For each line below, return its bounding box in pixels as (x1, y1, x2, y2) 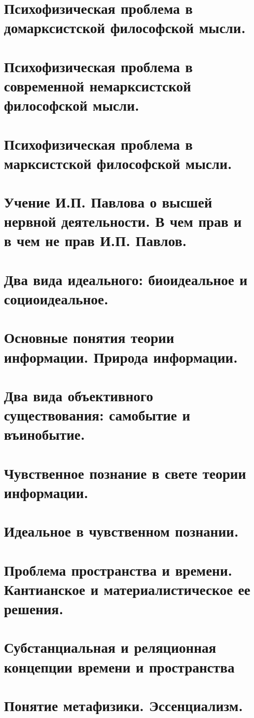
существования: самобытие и (4, 405, 190, 425)
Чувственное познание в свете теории (4, 463, 246, 483)
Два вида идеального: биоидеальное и (4, 269, 248, 289)
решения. (4, 598, 64, 618)
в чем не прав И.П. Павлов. (4, 230, 187, 251)
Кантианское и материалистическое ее (4, 579, 251, 599)
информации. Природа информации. (4, 346, 238, 367)
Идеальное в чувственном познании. (4, 521, 239, 541)
